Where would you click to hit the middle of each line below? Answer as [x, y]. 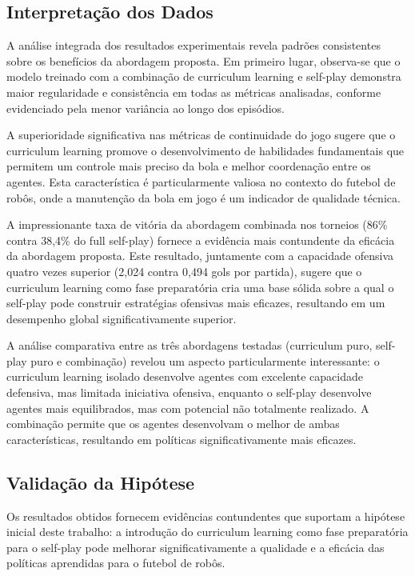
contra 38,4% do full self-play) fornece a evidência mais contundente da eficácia [201, 240]
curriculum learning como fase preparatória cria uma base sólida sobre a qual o [200, 287]
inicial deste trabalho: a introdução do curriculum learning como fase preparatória [207, 532]
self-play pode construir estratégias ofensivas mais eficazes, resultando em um [196, 303]
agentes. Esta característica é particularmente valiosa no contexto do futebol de [201, 181]
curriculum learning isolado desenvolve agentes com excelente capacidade [185, 376]
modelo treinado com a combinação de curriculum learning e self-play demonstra [204, 76]
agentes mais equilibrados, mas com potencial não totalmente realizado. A [188, 408]
